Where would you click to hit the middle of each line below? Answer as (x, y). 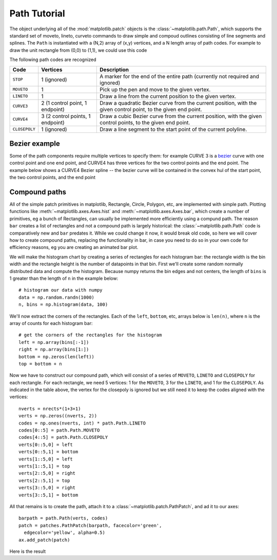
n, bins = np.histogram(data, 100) (63, 305)
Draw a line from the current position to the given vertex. (168, 96)
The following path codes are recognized (53, 60)
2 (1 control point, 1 (64, 103)
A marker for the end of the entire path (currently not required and (179, 76)
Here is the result (28, 551)
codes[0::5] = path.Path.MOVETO (59, 430)
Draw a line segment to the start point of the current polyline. (173, 129)
